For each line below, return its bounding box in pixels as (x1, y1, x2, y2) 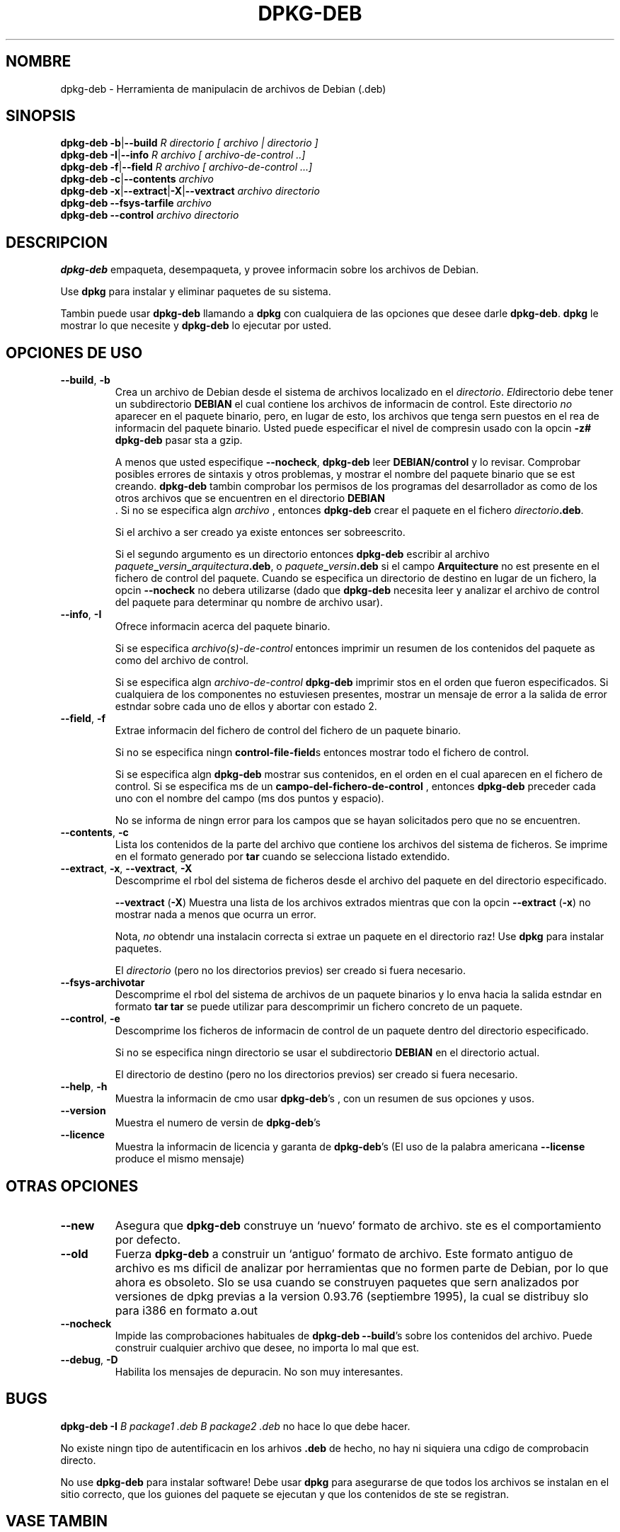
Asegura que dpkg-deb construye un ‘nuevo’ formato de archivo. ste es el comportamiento (115, 1218, 602, 1233)
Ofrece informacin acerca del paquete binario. (115, 620, 331, 633)
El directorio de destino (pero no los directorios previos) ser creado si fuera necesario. (115, 1068, 518, 1081)
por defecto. (115, 1232, 181, 1247)
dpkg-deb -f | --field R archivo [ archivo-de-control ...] (60, 161, 313, 173)
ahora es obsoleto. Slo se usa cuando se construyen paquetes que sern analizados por (115, 1274, 580, 1289)
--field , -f (60, 712, 106, 725)
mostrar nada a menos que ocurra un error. (115, 908, 316, 921)
